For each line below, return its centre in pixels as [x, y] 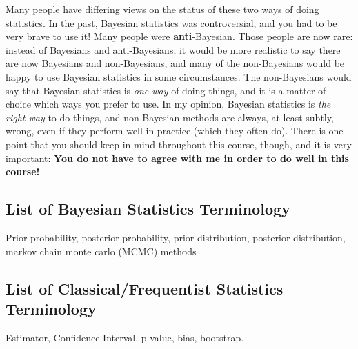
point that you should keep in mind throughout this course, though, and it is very [179, 144]
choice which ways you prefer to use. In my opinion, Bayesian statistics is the [168, 104]
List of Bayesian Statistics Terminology [148, 209]
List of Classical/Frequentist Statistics [145, 288]
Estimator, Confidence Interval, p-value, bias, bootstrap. [125, 337]
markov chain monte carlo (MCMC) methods [101, 251]
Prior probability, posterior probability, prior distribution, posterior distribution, [176, 237]
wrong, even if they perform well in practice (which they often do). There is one [175, 131]
